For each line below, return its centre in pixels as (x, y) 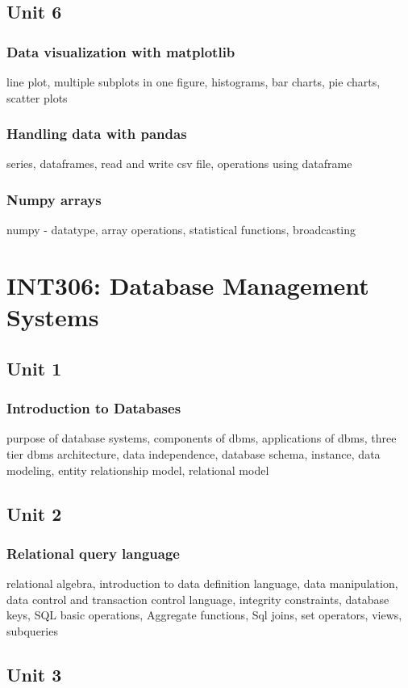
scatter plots (37, 97)
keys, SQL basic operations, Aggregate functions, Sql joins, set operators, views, (204, 615)
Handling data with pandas (97, 134)
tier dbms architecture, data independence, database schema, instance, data (194, 453)
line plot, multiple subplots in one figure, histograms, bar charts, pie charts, (194, 82)
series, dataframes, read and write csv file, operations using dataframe (179, 164)
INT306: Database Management (188, 285)
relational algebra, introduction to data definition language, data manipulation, (202, 583)
